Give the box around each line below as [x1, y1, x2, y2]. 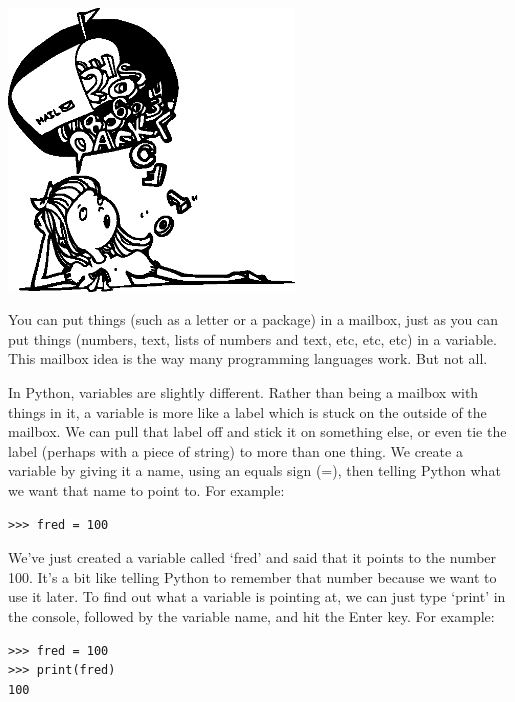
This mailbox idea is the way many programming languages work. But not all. [8, 348, 488, 369]
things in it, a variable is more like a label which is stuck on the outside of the [8, 401, 487, 422]
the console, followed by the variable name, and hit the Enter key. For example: [8, 605, 495, 626]
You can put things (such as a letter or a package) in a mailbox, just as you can [8, 309, 499, 330]
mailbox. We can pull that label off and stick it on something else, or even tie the [8, 421, 507, 442]
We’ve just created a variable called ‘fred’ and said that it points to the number [8, 547, 497, 568]
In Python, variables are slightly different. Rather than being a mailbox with [8, 382, 479, 403]
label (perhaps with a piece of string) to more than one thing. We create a [8, 440, 463, 461]
